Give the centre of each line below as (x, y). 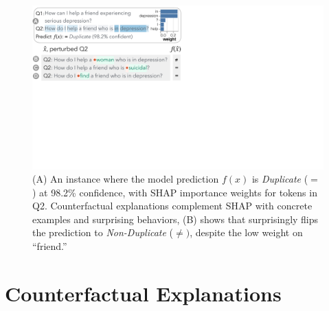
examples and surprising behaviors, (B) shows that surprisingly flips (175, 219)
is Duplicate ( (280, 179)
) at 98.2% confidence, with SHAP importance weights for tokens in (175, 192)
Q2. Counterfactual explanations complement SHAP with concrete (172, 206)
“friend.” (50, 246)
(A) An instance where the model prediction (126, 179)
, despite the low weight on (246, 232)
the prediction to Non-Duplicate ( (103, 232)
